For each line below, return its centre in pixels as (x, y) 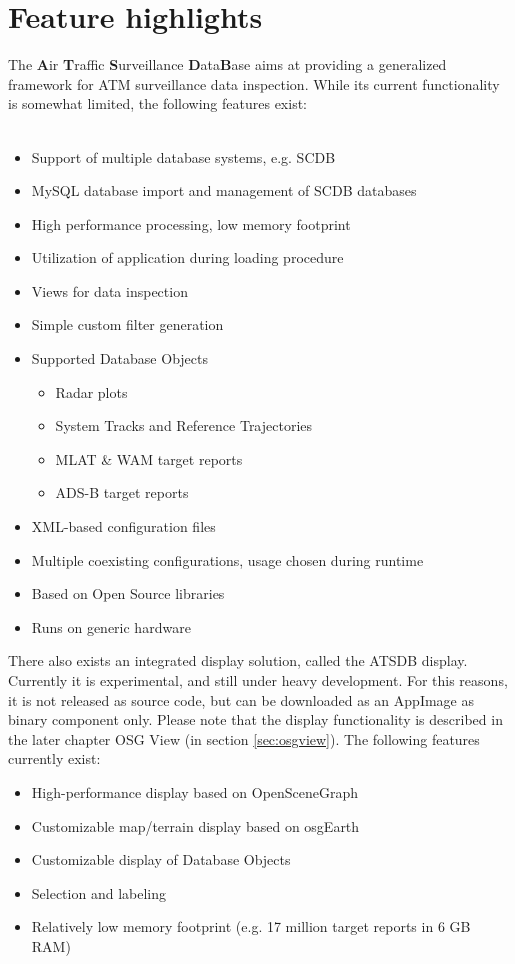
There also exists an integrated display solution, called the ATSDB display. (238, 660)
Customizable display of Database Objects (161, 859)
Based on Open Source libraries (128, 593)
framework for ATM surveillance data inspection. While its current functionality (254, 83)
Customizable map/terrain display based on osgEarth (195, 825)
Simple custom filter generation (127, 324)
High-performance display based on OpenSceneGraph (195, 791)
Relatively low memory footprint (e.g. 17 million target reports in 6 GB (251, 926)
